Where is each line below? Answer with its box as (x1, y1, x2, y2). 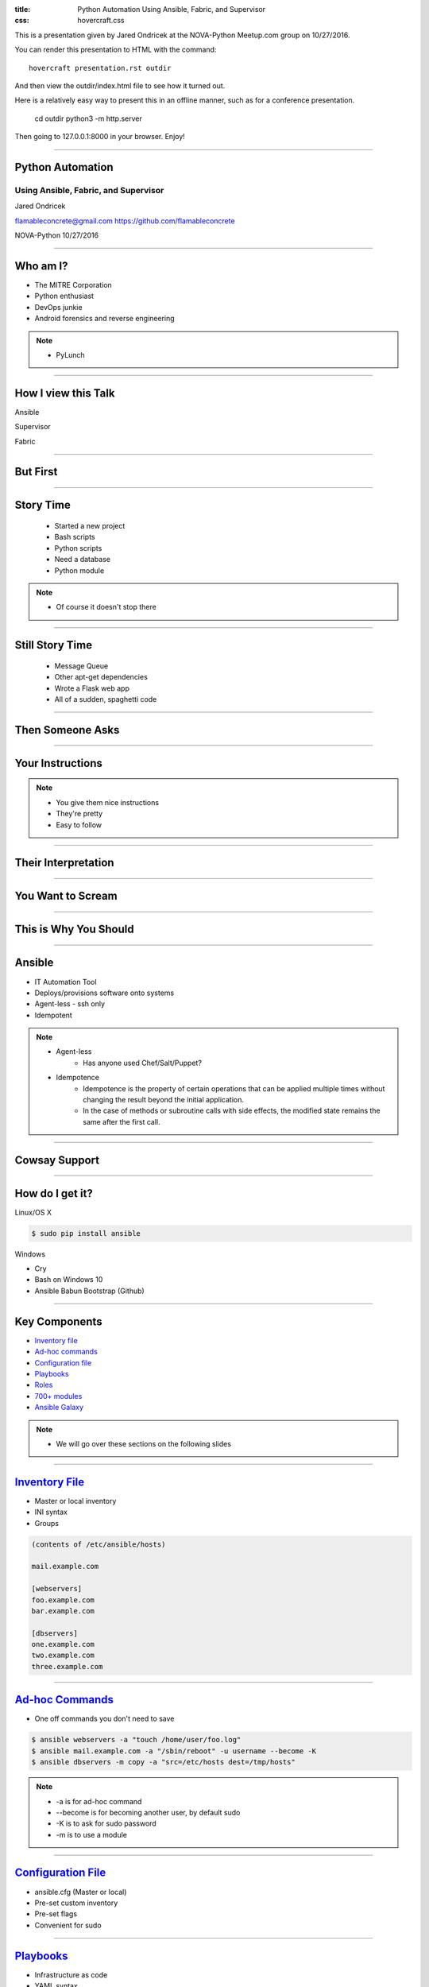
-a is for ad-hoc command (56, 1796, 142, 1806)
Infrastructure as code (34, 1970, 108, 1979)
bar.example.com (31, 1606, 95, 1615)
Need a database (54, 555, 111, 564)
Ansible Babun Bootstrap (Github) (34, 1286, 145, 1296)
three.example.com (31, 1662, 103, 1671)
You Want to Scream (14, 889, 118, 903)
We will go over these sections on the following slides (56, 1439, 232, 1448)
